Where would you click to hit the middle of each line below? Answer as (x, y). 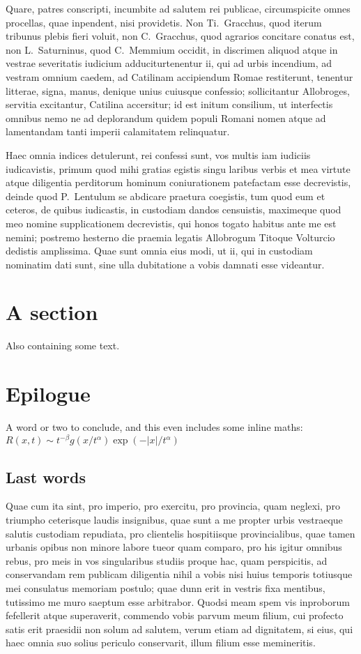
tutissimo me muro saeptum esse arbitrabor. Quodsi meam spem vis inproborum (178, 601)
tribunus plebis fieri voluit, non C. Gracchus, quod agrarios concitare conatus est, (180, 36)
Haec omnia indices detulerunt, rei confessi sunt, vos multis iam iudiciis (158, 154)
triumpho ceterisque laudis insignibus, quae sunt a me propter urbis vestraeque (174, 520)
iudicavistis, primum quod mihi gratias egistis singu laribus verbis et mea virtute (178, 168)
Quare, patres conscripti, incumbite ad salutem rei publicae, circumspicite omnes (178, 8)
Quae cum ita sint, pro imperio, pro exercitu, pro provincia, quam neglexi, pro (173, 506)
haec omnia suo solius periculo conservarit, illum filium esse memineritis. (161, 642)
